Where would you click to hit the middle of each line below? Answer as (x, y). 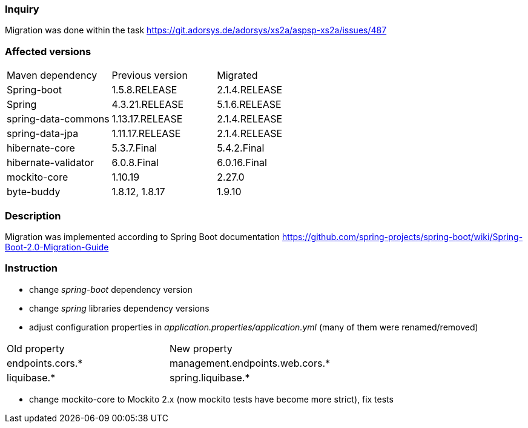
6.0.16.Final (242, 163)
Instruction (31, 268)
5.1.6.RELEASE (249, 105)
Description (33, 216)
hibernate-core (41, 148)
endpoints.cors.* (45, 363)
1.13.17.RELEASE (147, 119)
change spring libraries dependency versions (119, 308)
